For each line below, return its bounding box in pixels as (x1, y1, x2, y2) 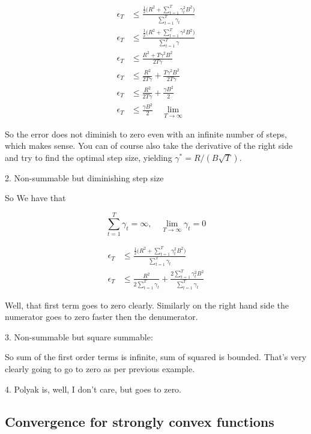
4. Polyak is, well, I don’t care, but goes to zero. (5, 382, 182, 395)
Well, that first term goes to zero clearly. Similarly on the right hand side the (5, 298, 289, 311)
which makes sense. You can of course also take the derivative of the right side (5, 139, 293, 152)
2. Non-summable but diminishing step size (5, 171, 164, 184)
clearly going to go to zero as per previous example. (5, 362, 195, 375)
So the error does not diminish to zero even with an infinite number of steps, (5, 127, 287, 140)
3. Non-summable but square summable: (5, 330, 153, 343)
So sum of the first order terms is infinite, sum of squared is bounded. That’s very (5, 351, 307, 363)
